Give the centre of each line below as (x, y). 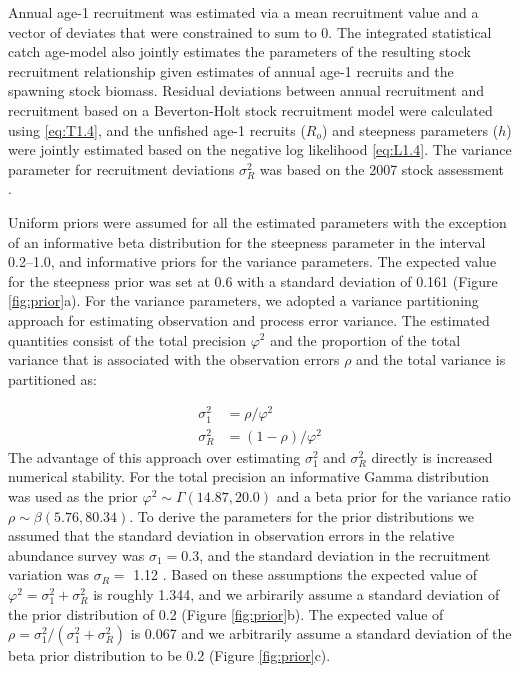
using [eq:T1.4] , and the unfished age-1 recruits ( (157, 129)
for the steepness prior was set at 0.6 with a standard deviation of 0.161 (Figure (253, 280)
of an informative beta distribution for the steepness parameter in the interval (247, 241)
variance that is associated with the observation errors (174, 359)
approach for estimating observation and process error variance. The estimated (249, 319)
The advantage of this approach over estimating (154, 456)
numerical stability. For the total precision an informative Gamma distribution (249, 476)
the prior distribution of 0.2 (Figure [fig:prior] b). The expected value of (226, 613)
